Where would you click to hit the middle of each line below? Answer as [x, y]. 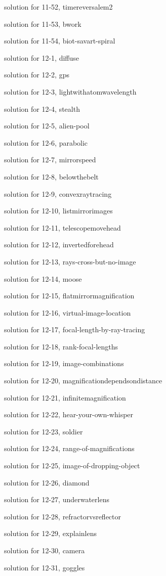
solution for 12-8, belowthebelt [51, 176]
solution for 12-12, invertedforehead [59, 245]
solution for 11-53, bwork [43, 24]
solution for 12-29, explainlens [50, 533]
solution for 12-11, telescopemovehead [63, 227]
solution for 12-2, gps [37, 75]
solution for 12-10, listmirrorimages [58, 211]
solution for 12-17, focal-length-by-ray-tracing [75, 329]
